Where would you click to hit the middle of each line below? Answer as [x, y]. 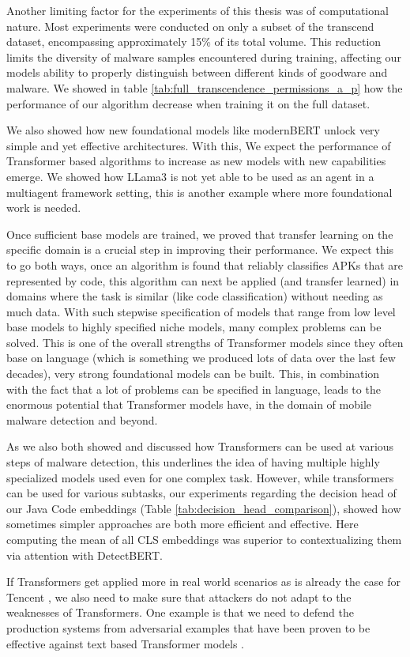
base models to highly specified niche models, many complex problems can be [194, 327]
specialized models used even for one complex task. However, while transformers [200, 477]
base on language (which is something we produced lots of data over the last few [201, 358]
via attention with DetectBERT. [85, 555]
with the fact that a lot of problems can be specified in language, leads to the [194, 389]
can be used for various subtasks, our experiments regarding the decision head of [201, 493]
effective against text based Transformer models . [126, 643]
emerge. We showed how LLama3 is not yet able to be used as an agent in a [190, 176]
